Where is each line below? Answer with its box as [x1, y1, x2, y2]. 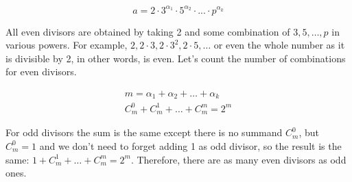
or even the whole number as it [213, 38, 345, 52]
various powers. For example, [5, 38, 128, 52]
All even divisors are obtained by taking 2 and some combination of [5, 24, 290, 38]
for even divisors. [5, 64, 77, 79]
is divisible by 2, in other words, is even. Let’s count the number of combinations [5, 51, 346, 65]
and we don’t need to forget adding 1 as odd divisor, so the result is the [39, 138, 342, 153]
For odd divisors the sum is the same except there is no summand [5, 125, 283, 140]
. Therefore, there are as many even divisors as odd [130, 152, 347, 166]
